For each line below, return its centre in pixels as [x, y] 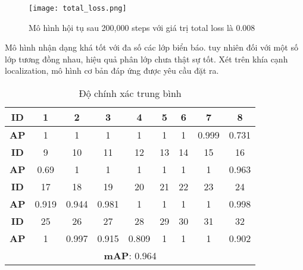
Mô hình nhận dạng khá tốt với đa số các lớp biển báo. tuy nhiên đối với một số [151, 47]
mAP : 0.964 [130, 256]
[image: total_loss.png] [78, 8]
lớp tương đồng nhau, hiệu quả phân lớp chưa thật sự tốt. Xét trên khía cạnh [146, 59]
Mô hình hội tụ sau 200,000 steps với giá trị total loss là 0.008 [142, 27]
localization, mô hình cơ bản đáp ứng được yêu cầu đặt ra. [112, 70]
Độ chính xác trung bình [130, 93]
